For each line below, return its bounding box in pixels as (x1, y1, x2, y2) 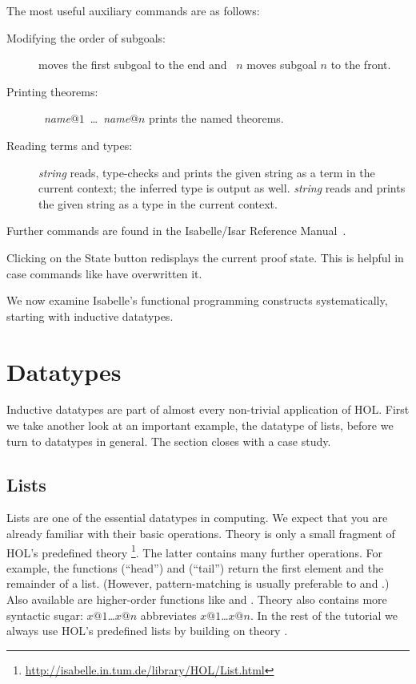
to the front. (330, 56, 391, 73)
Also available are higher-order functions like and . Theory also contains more (6, 591, 387, 608)
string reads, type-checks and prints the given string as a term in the (38, 164, 375, 180)
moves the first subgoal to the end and (38, 56, 227, 73)
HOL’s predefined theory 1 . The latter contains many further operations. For (6, 541, 382, 561)
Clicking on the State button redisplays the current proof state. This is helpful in (6, 249, 404, 265)
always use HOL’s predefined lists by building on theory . (6, 622, 288, 639)
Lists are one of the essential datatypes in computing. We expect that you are (6, 509, 388, 526)
